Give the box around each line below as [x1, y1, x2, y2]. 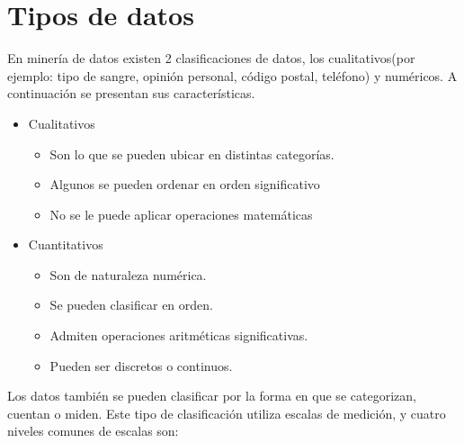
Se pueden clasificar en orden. [49, 295, 213, 314]
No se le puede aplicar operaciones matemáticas [49, 204, 313, 223]
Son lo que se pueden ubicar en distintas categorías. [49, 144, 335, 163]
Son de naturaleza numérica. [49, 265, 207, 284]
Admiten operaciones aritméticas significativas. [49, 326, 308, 345]
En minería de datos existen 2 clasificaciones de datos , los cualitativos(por [7, 49, 415, 68]
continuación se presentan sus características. [7, 84, 255, 103]
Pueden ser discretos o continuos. [49, 356, 233, 375]
